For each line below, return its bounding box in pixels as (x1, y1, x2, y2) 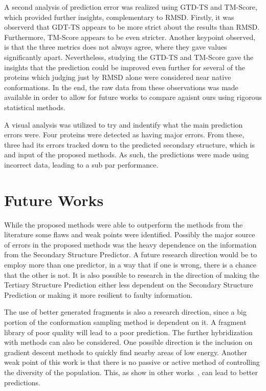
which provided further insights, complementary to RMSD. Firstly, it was (4, 11, 234, 22)
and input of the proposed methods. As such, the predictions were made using (4, 149, 249, 160)
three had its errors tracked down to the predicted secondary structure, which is (4, 139, 255, 150)
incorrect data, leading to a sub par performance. (4, 159, 159, 170)
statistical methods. (4, 101, 65, 112)
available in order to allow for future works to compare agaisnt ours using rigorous (4, 92, 262, 102)
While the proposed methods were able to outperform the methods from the (4, 219, 243, 230)
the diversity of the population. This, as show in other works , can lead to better (4, 366, 258, 377)
